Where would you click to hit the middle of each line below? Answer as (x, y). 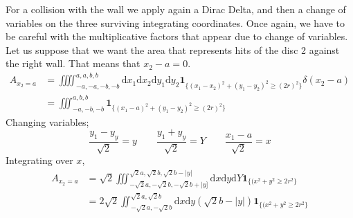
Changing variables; (47, 121)
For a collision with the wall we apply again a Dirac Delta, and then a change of (176, 9)
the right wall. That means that (73, 63)
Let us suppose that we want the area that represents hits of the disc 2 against (173, 49)
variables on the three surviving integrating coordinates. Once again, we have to (175, 22)
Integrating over (39, 160)
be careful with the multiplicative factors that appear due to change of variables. (177, 36)
